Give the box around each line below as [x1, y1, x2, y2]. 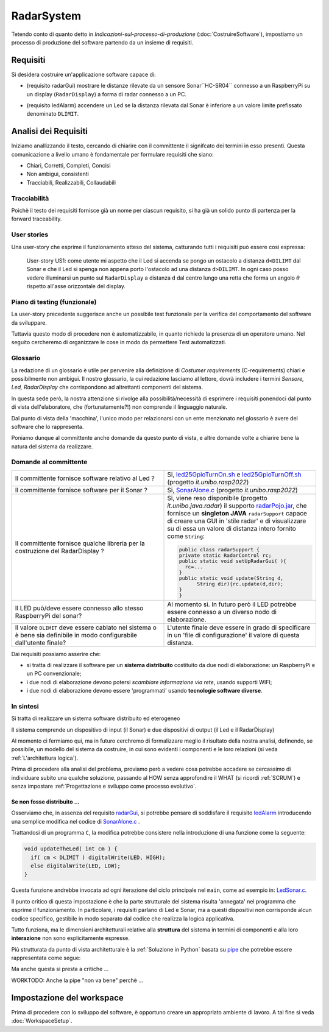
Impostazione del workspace [11, 992, 124, 1003]
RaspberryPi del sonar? [15, 611, 82, 620]
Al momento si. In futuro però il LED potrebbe [167, 600, 297, 609]
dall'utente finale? [15, 638, 66, 647]
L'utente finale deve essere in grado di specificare [167, 623, 311, 632]
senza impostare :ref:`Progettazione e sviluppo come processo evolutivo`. [11, 783, 197, 790]
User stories [11, 230, 49, 239]
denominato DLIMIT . [26, 110, 79, 118]
